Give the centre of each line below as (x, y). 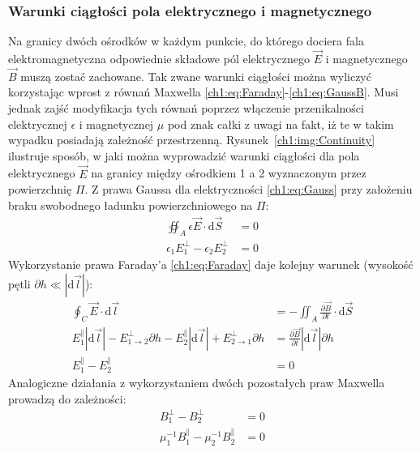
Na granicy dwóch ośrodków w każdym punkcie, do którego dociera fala (186, 41)
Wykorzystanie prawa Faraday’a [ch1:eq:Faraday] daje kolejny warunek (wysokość (211, 264)
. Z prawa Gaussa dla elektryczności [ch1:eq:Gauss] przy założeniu (249, 189)
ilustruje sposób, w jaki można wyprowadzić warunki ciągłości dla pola (184, 155)
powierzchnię (40, 189)
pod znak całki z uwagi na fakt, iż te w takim (281, 124)
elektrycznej (38, 124)
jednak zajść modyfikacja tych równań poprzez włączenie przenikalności (186, 108)
